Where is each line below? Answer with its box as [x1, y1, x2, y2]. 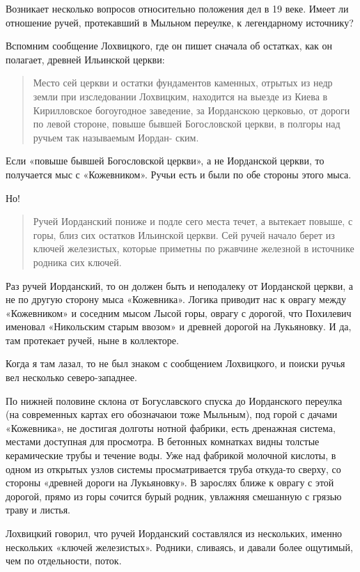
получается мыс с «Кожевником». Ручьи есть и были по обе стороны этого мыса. [6, 167, 352, 181]
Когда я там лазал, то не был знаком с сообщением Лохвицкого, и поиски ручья [6, 356, 345, 371]
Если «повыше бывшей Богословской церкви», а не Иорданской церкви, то [6, 153, 324, 168]
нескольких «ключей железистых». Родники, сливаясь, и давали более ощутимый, [6, 539, 353, 554]
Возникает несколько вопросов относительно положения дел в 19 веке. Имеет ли [6, 1, 349, 15]
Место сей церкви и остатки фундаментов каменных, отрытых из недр [33, 75, 333, 90]
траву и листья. [6, 502, 70, 517]
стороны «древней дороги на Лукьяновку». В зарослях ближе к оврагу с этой [6, 475, 334, 490]
